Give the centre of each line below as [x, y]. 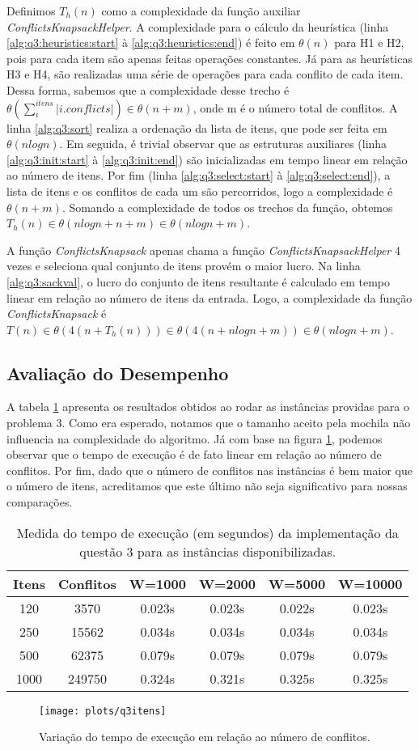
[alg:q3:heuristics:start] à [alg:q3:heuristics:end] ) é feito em [151, 42]
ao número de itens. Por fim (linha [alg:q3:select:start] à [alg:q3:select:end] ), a [199, 175]
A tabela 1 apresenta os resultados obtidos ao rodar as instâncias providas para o [208, 407]
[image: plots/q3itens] [103, 711]
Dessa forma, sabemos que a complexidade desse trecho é [148, 89]
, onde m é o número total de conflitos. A [295, 107]
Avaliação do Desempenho [118, 373]
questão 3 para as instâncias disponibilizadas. [208, 551]
